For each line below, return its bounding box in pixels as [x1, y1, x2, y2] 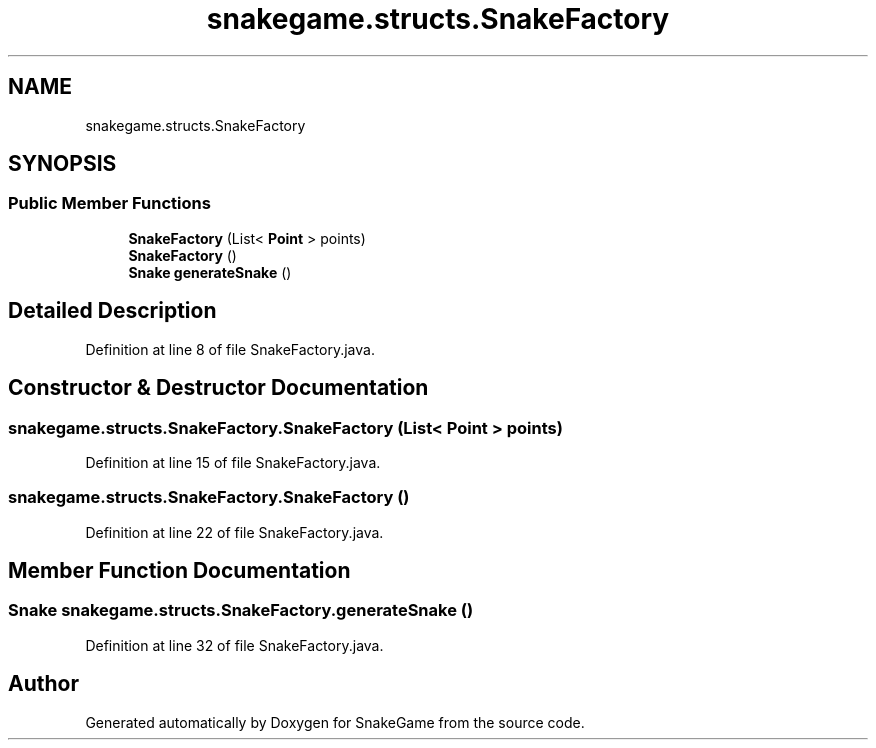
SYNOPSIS [8, 151, 117, 177]
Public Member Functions [8, 193, 211, 214]
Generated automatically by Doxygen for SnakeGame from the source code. [85, 713, 585, 731]
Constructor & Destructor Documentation [8, 375, 429, 401]
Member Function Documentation [8, 558, 351, 584]
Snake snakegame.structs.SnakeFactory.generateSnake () [8, 600, 474, 621]
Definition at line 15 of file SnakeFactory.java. [85, 453, 381, 471]
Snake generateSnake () [128, 263, 292, 281]
